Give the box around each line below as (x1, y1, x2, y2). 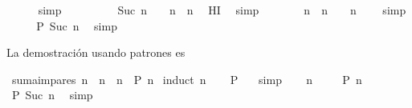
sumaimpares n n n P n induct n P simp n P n (11, 70, 362, 87)
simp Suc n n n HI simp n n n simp (38, 2, 406, 18)
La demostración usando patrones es (6, 44, 186, 61)
